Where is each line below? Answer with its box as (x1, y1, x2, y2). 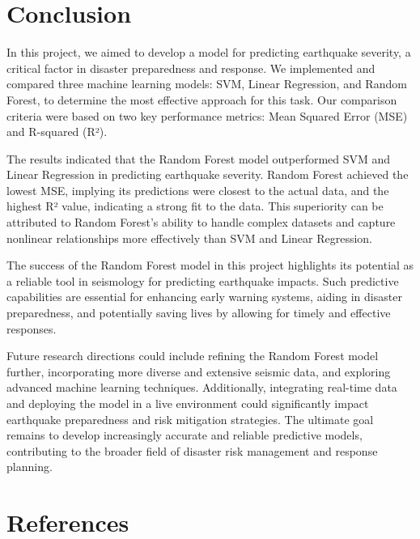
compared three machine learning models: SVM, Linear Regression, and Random (6, 75, 407, 92)
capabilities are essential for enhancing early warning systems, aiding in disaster (6, 288, 402, 305)
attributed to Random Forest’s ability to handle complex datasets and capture (6, 214, 396, 231)
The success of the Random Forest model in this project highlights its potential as (6, 257, 414, 274)
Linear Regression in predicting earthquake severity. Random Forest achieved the (6, 166, 409, 183)
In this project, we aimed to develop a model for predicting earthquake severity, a (6, 44, 411, 61)
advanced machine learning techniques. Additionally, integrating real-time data (6, 379, 397, 396)
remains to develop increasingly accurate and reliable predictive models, (6, 427, 363, 444)
